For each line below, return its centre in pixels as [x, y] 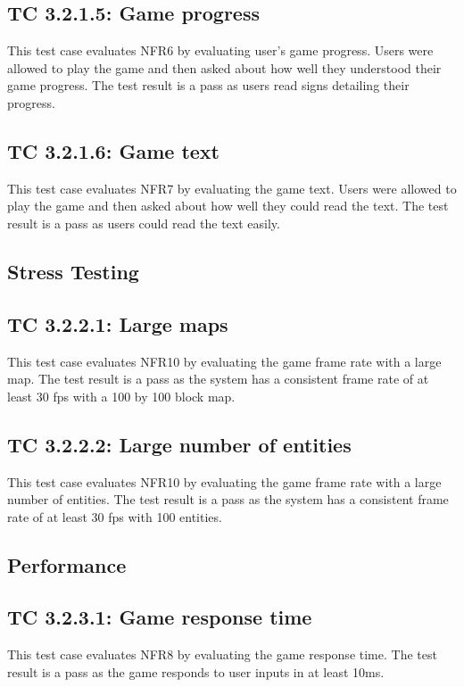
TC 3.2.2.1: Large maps [118, 323]
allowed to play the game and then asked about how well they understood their [224, 67]
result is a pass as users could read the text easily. [144, 223]
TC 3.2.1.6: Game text [113, 150]
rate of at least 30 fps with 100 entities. [115, 516]
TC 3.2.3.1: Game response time [160, 617]
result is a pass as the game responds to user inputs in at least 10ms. [196, 671]
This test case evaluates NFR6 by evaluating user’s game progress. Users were [220, 50]
